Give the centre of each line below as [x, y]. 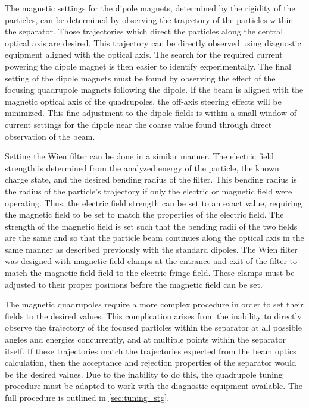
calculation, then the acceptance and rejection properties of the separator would [151, 363]
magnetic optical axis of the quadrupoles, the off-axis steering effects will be [143, 101]
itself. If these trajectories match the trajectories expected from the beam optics [151, 351]
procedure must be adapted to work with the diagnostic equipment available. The [154, 386]
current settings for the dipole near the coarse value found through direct [138, 124]
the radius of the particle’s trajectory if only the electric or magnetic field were [149, 191]
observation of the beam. [50, 136]
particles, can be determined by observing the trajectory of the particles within [149, 19]
